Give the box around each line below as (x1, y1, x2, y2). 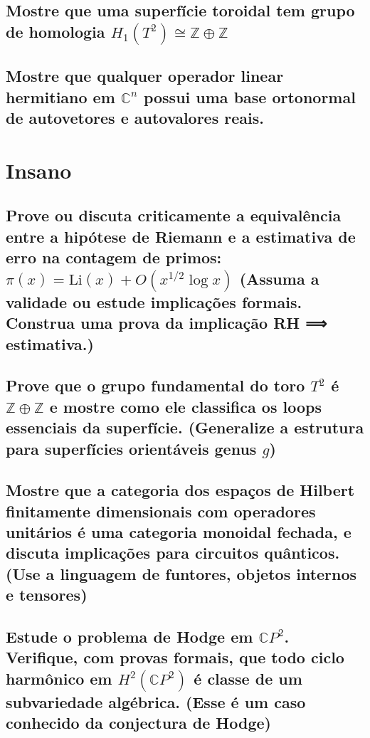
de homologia (6, 20, 105, 42)
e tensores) (6, 584, 88, 606)
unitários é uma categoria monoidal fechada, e (6, 521, 351, 543)
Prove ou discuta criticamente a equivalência (6, 204, 342, 226)
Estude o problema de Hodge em (6, 626, 253, 648)
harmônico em (6, 667, 112, 689)
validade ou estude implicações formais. (6, 290, 302, 312)
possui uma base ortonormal (143, 85, 356, 107)
